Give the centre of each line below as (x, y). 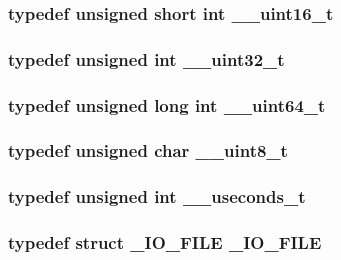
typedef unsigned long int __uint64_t (167, 104)
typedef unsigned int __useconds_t (157, 196)
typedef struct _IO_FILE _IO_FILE (165, 242)
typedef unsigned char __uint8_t (148, 150)
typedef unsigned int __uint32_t (146, 58)
